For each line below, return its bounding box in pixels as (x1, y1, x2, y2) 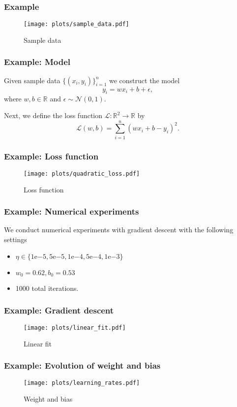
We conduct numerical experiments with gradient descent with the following (4, 224, 234, 235)
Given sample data (4, 75, 60, 85)
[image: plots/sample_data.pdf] (24, 21, 129, 28)
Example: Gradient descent (4, 304, 114, 316)
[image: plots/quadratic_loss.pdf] (24, 170, 140, 178)
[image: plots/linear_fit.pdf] (24, 324, 126, 331)
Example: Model (4, 56, 70, 68)
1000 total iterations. (15, 283, 79, 293)
